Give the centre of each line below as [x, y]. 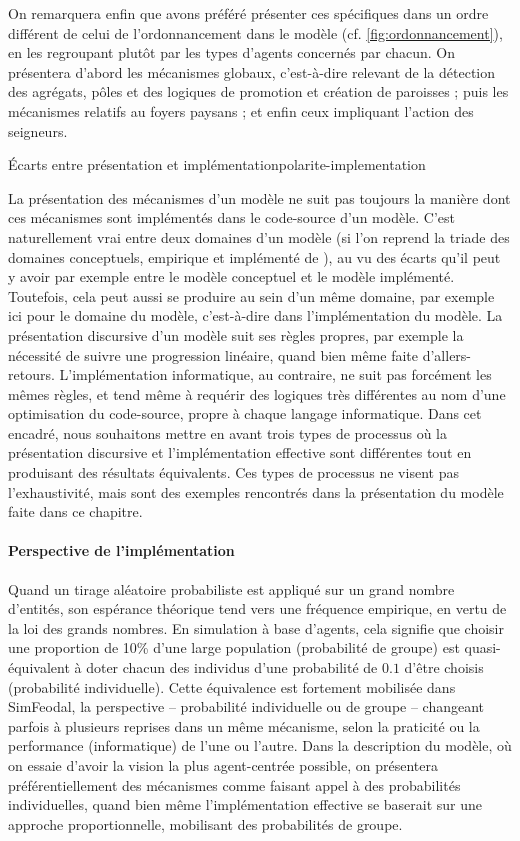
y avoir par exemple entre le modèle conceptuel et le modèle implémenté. [231, 276]
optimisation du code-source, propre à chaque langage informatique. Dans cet [245, 413]
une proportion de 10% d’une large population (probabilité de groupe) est [234, 647]
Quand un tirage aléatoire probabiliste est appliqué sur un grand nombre [231, 588]
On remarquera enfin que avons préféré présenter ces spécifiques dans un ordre [248, 13]
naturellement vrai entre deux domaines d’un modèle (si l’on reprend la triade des [259, 236]
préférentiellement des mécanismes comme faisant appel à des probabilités [234, 784]
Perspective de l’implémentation [121, 550]
